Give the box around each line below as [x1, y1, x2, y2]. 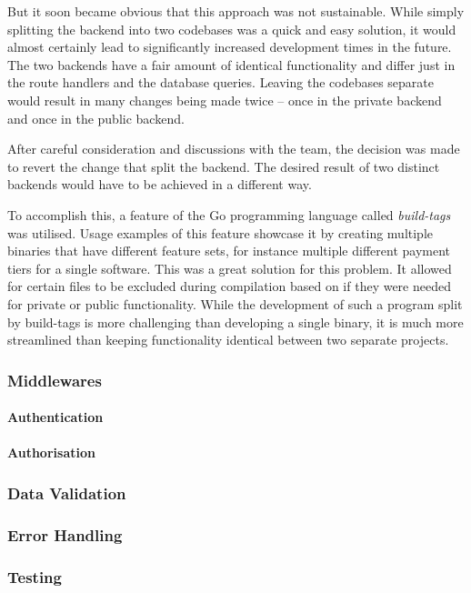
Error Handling [7, 523, 123, 546]
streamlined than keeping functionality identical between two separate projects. [7, 330, 449, 349]
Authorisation [7, 443, 95, 462]
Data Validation [7, 481, 126, 504]
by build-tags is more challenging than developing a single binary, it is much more [7, 312, 464, 331]
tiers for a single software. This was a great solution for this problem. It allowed [7, 258, 452, 277]
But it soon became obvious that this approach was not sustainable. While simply [7, 2, 465, 20]
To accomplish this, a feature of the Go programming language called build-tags [7, 205, 451, 224]
